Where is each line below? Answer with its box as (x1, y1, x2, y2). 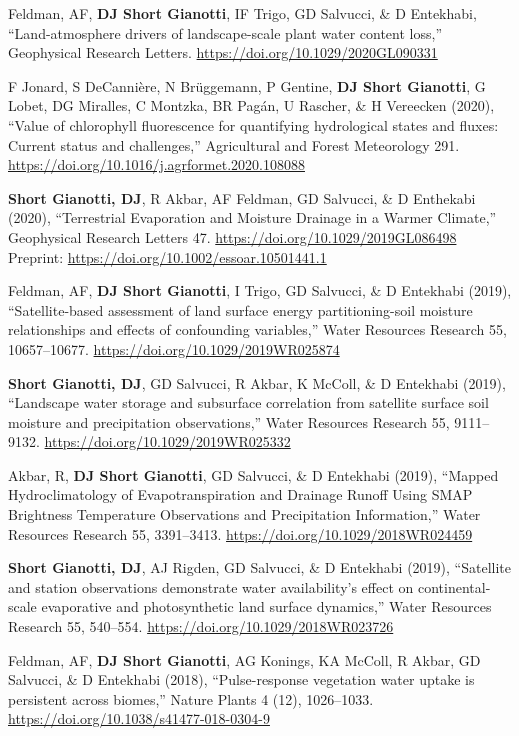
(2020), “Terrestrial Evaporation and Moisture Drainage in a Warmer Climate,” (8, 207, 497, 228)
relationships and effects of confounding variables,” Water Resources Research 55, (8, 319, 507, 340)
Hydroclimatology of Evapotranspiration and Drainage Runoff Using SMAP (8, 484, 473, 505)
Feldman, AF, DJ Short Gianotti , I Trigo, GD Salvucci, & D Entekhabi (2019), (8, 280, 512, 301)
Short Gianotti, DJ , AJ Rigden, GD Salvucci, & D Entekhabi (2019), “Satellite (8, 557, 511, 578)
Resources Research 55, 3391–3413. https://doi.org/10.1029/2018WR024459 (8, 523, 473, 544)
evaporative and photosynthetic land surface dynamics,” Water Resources (41, 596, 492, 617)
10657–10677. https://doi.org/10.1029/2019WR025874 (8, 338, 340, 359)
